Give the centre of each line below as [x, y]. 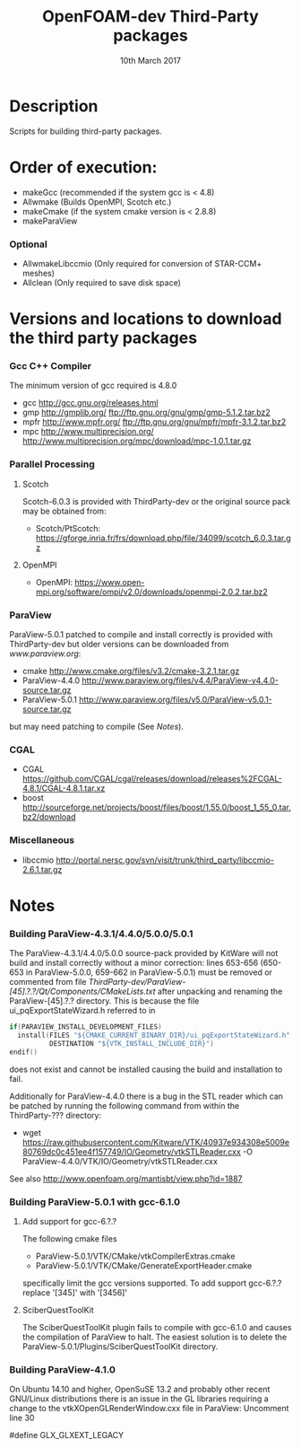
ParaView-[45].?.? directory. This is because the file [104, 1001]
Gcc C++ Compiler [51, 366]
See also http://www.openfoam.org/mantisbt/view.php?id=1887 [126, 1179]
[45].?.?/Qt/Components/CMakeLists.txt [82, 992]
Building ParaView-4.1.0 [63, 1369]
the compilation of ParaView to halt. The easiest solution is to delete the [155, 1337]
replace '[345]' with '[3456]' [75, 1292]
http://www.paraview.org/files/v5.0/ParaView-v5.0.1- [176, 699]
